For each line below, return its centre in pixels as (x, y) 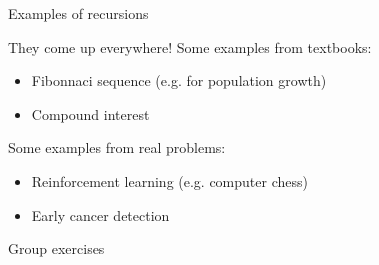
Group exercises (56, 248)
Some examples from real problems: (117, 147)
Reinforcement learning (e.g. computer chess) (169, 180)
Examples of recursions (78, 13)
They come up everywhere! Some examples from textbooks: (190, 46)
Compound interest (90, 113)
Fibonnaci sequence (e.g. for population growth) (179, 80)
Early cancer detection (100, 214)
